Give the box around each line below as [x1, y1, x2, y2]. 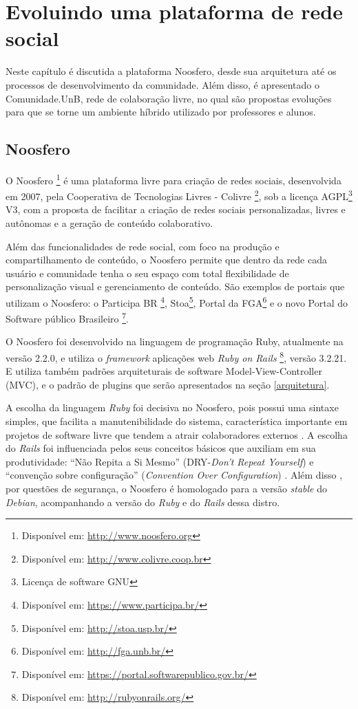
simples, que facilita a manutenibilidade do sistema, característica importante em [6, 414, 348, 428]
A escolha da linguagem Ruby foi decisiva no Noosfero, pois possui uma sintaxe [6, 400, 339, 415]
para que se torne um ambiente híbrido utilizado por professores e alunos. [6, 105, 316, 119]
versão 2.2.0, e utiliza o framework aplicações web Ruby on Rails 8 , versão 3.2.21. [6, 349, 347, 364]
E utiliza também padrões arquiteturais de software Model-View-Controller [6, 364, 322, 378]
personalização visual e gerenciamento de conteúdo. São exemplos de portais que [6, 279, 345, 294]
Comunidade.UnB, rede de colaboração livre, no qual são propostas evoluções [6, 91, 332, 105]
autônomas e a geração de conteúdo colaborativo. [6, 215, 213, 230]
